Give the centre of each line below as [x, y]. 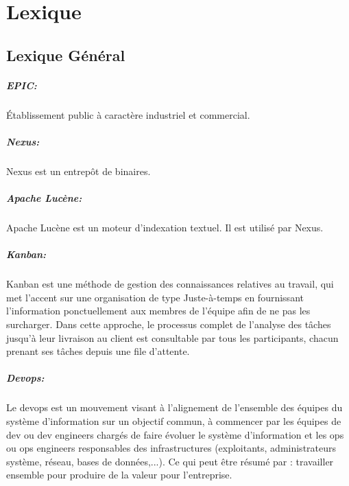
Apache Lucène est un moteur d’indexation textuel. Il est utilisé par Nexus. [165, 228]
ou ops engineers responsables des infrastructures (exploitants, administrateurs [171, 448]
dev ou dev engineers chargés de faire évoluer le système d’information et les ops [175, 434]
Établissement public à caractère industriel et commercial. [128, 114]
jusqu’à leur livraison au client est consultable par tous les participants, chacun [172, 337]
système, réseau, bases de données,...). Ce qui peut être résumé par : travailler [170, 461]
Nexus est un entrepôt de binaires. [79, 171]
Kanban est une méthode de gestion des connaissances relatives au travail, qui [170, 284]
